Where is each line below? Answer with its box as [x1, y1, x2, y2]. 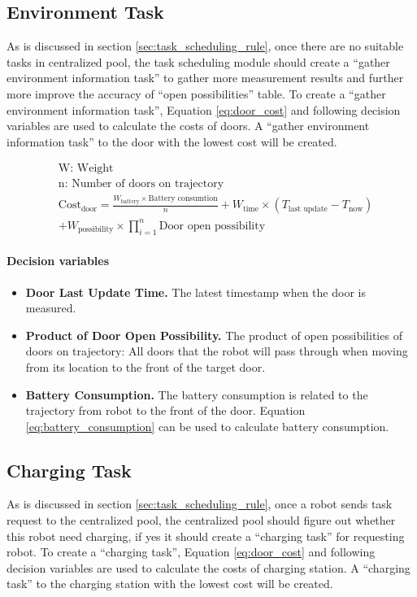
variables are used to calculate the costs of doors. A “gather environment [7, 117, 370, 134]
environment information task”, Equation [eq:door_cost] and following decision [7, 101, 401, 118]
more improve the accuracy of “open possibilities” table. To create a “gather [7, 85, 386, 102]
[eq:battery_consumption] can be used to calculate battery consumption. [25, 417, 389, 434]
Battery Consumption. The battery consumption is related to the [25, 386, 368, 403]
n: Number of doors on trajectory [58, 178, 224, 190]
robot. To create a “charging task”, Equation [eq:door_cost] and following [7, 543, 376, 560]
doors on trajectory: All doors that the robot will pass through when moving [25, 342, 408, 360]
